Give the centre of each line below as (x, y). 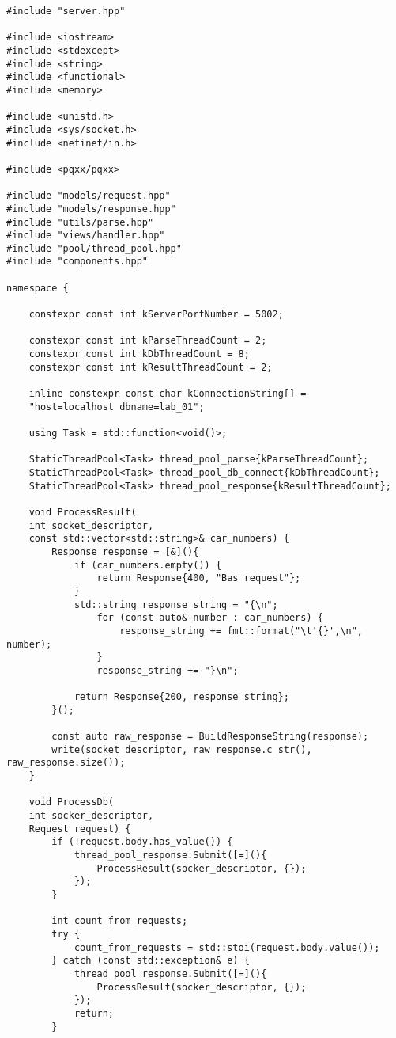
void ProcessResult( (83, 512)
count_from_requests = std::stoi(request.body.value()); (227, 947)
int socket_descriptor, (91, 525)
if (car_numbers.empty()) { (148, 565)
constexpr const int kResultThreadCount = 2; (151, 367)
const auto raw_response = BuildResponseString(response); (210, 737)
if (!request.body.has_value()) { (142, 842)
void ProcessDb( (72, 802)
